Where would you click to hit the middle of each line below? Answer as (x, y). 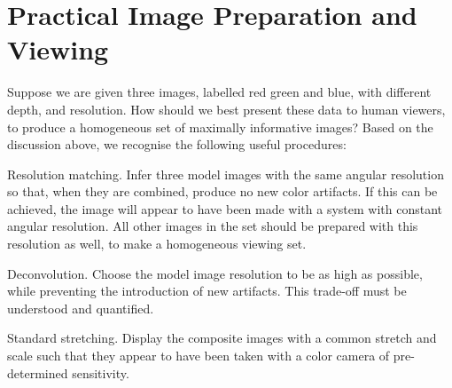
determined (38, 372)
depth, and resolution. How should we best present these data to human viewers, (226, 109)
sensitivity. (101, 372)
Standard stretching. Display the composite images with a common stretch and (222, 338)
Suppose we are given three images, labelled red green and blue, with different (219, 92)
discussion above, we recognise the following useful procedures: (177, 144)
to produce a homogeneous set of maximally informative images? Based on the (220, 127)
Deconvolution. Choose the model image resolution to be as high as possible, (215, 273)
